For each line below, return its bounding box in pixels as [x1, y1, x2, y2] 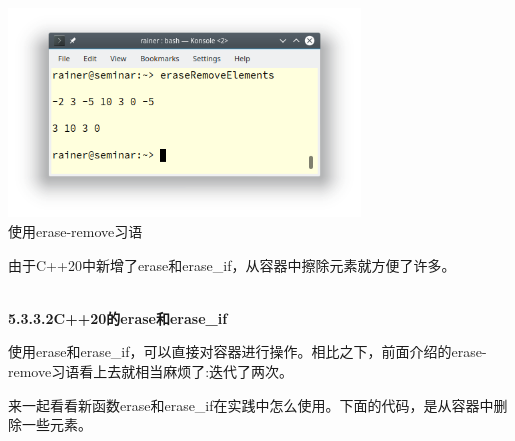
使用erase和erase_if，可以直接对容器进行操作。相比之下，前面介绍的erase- [8, 341, 487, 362]
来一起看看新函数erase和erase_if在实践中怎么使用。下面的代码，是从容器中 [8, 394, 494, 415]
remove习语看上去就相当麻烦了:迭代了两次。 [8, 360, 294, 381]
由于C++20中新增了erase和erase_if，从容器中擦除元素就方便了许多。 [8, 254, 456, 275]
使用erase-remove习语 [8, 221, 143, 241]
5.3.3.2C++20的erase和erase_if [8, 307, 228, 328]
